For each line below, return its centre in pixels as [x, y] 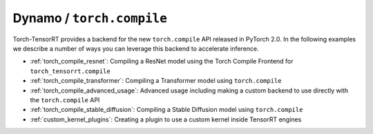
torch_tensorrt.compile [70, 71]
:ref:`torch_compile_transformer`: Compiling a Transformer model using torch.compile [156, 81]
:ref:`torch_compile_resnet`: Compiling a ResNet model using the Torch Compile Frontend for [162, 61]
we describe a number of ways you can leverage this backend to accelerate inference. [136, 48]
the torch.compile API [65, 99]
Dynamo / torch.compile [90, 18]
